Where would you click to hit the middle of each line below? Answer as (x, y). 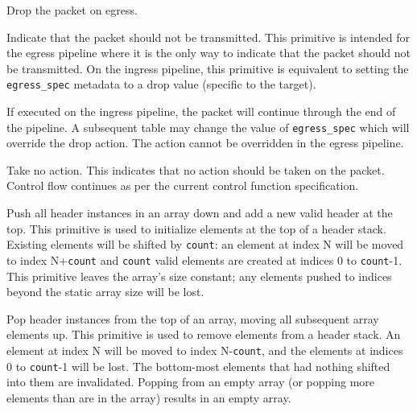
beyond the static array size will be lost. (105, 292)
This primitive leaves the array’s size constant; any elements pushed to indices (199, 276)
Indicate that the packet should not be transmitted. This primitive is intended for (208, 37)
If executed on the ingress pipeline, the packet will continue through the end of (201, 111)
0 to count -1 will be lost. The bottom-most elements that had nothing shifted (198, 366)
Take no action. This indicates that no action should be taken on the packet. (196, 169)
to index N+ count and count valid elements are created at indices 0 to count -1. (204, 260)
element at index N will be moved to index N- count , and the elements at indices (205, 350)
